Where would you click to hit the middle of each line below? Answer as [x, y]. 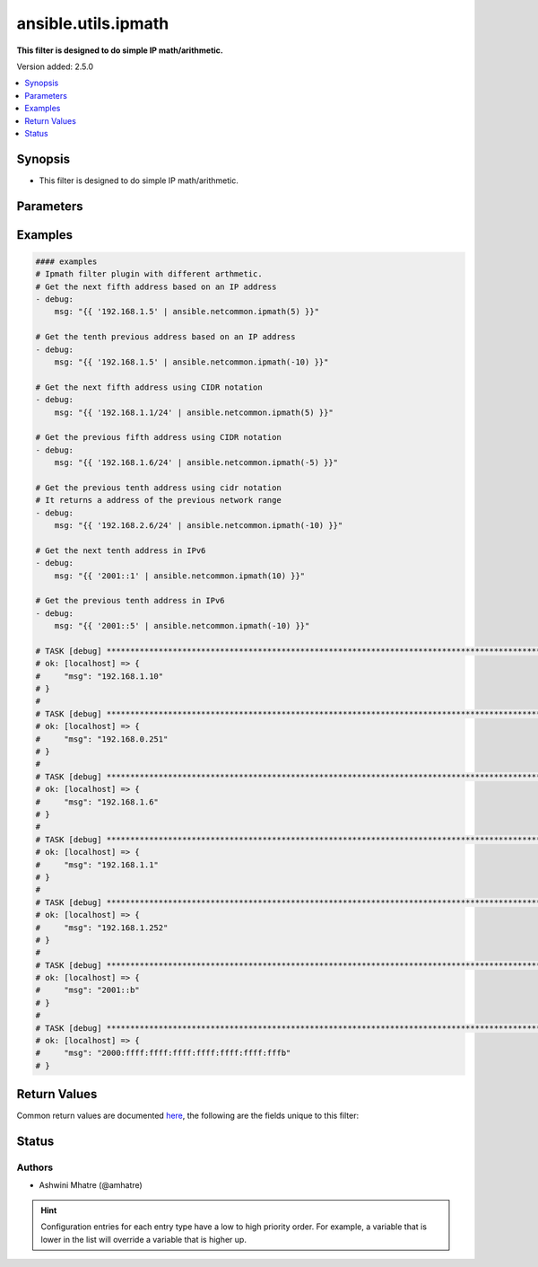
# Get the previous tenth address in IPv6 [130, 601]
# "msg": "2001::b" [88, 990]
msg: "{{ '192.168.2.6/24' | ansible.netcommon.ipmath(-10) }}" [199, 526]
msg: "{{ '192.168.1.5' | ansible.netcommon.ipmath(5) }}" [187, 312]
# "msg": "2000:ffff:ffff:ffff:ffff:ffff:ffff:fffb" [163, 1053]
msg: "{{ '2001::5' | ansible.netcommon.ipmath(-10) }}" [182, 626]
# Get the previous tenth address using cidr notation [158, 488]
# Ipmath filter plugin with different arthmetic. [149, 274]
